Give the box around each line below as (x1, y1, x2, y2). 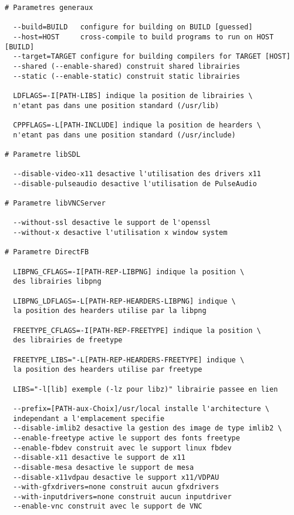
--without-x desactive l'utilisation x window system (13, 228, 228, 237)
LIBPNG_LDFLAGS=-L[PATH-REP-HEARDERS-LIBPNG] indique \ (13, 297, 236, 305)
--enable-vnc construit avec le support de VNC (13, 502, 202, 511)
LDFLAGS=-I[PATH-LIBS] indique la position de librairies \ (13, 91, 253, 100)
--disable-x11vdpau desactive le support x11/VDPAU (13, 473, 219, 482)
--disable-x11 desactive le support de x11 (13, 453, 185, 462)
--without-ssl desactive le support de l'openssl (13, 218, 211, 227)
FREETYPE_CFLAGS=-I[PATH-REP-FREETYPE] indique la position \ (13, 326, 261, 335)
